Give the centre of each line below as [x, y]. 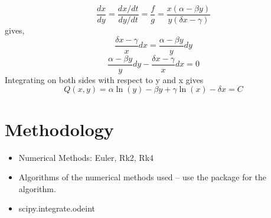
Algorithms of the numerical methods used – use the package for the [143, 177]
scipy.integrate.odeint [57, 208]
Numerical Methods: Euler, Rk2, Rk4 [86, 157]
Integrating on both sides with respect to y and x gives [104, 79]
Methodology [59, 129]
